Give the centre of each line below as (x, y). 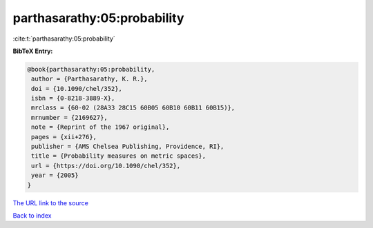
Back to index (32, 215)
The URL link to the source (51, 203)
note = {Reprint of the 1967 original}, (101, 127)
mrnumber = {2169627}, (70, 117)
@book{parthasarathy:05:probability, (91, 69)
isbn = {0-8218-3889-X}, (73, 99)
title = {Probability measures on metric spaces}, (119, 156)
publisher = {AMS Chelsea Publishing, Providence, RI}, (128, 147)
